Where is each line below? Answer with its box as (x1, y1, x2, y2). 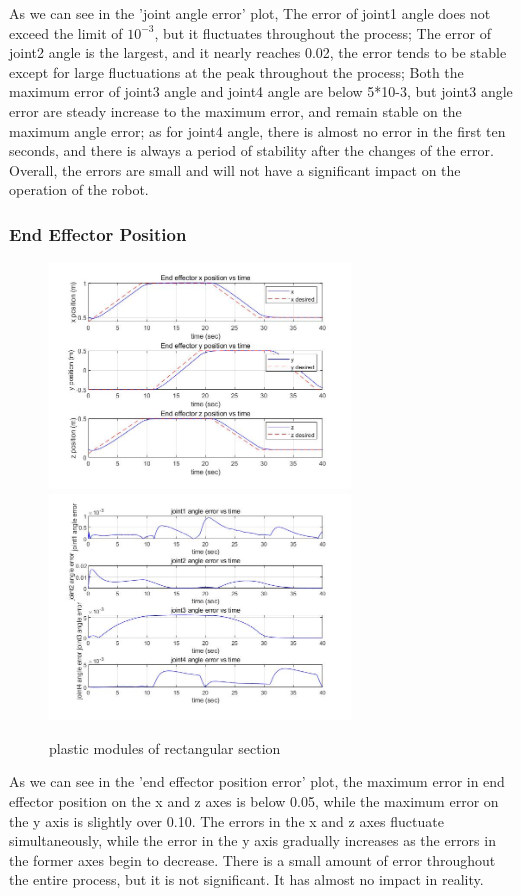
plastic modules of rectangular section (49, 737, 281, 758)
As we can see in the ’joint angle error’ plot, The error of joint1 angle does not (9, 3, 491, 23)
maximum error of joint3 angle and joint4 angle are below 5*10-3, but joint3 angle (9, 81, 513, 102)
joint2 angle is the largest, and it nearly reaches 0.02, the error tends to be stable (9, 42, 507, 63)
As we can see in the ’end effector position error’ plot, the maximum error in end (9, 771, 505, 792)
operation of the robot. (9, 179, 149, 200)
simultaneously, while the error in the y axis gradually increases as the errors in (9, 830, 496, 851)
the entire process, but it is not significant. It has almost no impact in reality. (9, 869, 484, 890)
